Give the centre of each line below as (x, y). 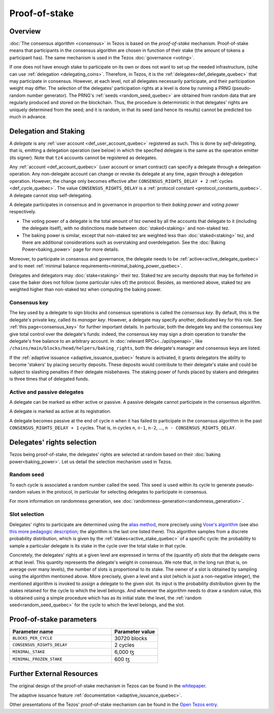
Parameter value (135, 631)
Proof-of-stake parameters (53, 619)
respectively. (23, 212)
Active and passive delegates (46, 392)
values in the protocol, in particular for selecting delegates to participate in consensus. (117, 492)
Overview (25, 31)
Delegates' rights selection (53, 443)
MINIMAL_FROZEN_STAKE (38, 659)
